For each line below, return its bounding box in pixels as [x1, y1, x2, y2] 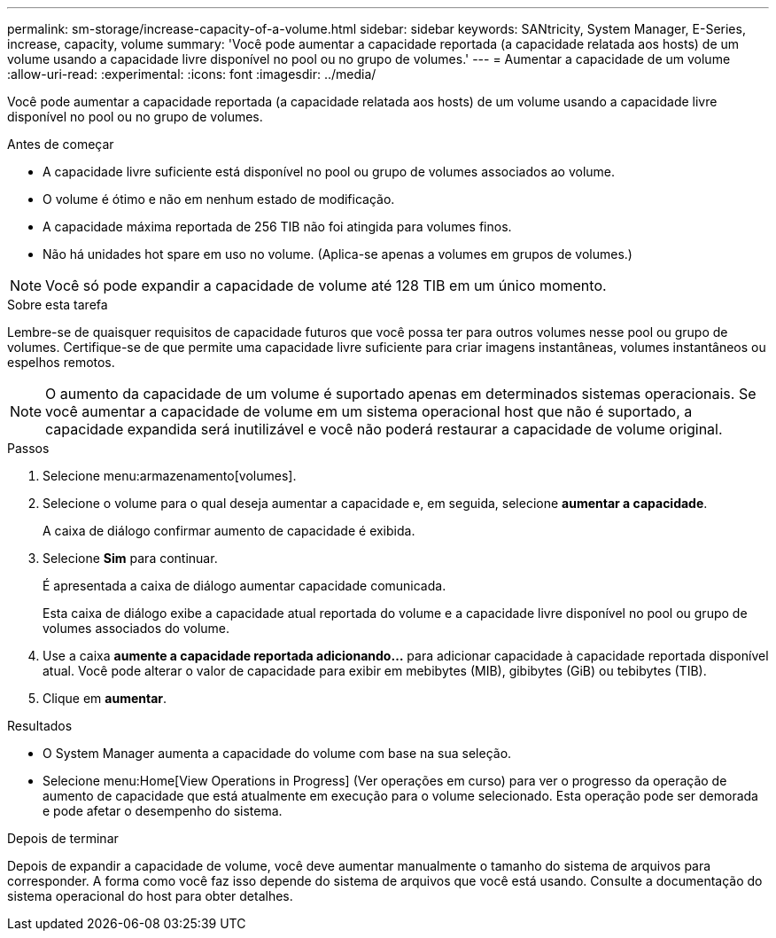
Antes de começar [7, 137, 114, 152]
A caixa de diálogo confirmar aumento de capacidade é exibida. [43, 523, 415, 538]
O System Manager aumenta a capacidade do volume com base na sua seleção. [43, 746, 512, 761]
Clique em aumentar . [43, 691, 167, 706]
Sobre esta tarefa [7, 297, 108, 312]
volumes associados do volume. [43, 621, 230, 636]
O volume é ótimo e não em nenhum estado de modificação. [43, 192, 395, 207]
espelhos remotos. [7, 355, 115, 370]
